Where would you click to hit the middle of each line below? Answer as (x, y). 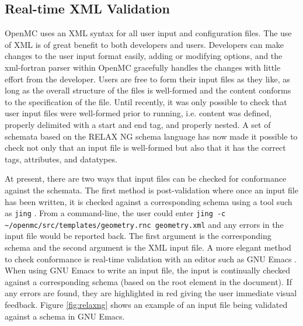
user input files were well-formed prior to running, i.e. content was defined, (138, 113)
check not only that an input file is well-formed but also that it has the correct (145, 148)
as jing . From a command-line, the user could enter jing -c (115, 213)
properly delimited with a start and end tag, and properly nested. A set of (138, 124)
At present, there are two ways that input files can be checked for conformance (146, 178)
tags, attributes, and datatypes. (61, 159)
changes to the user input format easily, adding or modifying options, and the (144, 56)
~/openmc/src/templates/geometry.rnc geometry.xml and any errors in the (144, 224)
